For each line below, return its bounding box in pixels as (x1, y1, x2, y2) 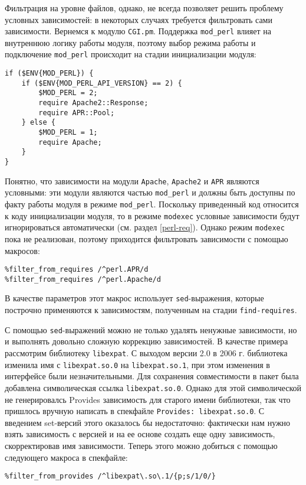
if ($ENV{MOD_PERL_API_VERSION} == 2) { (21, 79, 182, 87)
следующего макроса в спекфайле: (5, 451, 128, 463)
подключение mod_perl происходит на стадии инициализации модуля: (5, 48, 256, 60)
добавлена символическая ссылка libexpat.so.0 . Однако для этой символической (5, 381, 302, 393)
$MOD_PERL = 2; (38, 89, 98, 97)
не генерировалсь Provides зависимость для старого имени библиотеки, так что (5, 393, 291, 405)
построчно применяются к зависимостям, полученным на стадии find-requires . (5, 304, 297, 316)
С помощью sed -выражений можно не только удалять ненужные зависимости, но (5, 323, 297, 336)
